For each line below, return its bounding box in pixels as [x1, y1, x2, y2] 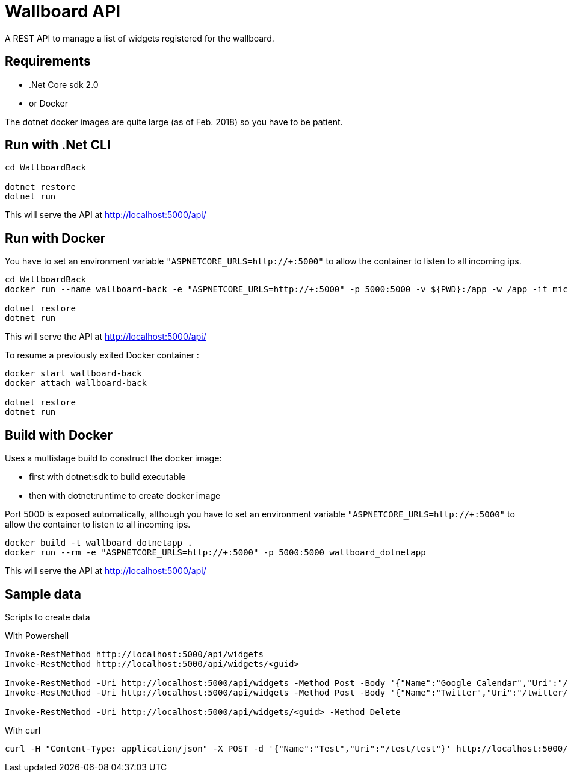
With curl [5, 725, 41, 735]
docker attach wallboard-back [5, 378, 147, 388]
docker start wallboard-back [5, 369, 142, 379]
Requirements [5, 54, 91, 69]
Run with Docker [5, 230, 106, 246]
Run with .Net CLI [5, 137, 111, 153]
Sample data [5, 586, 81, 602]
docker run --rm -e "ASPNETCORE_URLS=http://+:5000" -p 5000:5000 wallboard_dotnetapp [5, 548, 426, 558]
